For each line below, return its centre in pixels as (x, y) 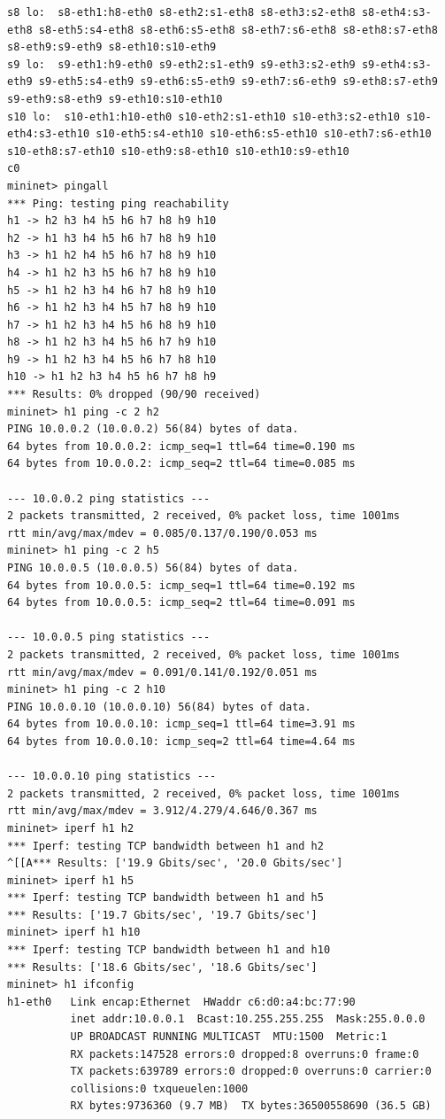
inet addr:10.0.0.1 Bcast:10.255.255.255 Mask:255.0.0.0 (248, 1019)
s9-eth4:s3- (396, 64)
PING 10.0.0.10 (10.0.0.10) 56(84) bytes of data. (159, 707)
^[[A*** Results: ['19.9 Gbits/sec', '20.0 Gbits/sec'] (175, 863)
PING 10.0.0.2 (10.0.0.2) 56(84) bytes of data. (153, 429)
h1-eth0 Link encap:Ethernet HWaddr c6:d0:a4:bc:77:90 (181, 1002)
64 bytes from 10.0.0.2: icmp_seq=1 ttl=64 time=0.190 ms (181, 446)
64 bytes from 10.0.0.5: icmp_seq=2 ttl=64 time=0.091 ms (181, 603)
